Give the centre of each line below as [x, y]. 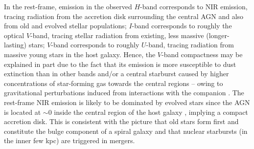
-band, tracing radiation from [190, 45]
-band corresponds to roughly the [182, 26]
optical [14, 35]
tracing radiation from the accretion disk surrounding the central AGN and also [124, 16]
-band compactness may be [202, 54]
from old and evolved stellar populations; [65, 26]
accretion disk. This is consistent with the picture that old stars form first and [121, 121]
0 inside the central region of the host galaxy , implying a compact [148, 112]
